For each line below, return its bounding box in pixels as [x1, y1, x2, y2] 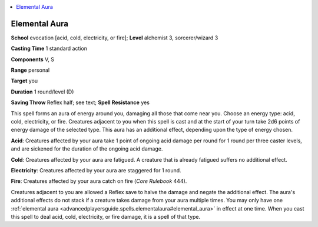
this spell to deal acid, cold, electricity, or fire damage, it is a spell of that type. [11, 213, 201, 220]
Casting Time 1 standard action [11, 45, 88, 52]
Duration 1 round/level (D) [11, 88, 74, 95]
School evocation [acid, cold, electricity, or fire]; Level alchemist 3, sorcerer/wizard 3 [11, 34, 218, 41]
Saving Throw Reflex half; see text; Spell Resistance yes [11, 99, 150, 106]
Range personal [11, 66, 50, 74]
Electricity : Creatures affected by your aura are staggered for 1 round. [11, 166, 182, 173]
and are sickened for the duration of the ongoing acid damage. [11, 145, 163, 152]
